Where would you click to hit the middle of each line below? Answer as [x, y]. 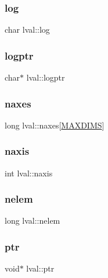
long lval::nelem [33, 220]
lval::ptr [40, 268]
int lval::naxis [29, 173]
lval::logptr [46, 77]
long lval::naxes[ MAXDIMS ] [55, 125]
